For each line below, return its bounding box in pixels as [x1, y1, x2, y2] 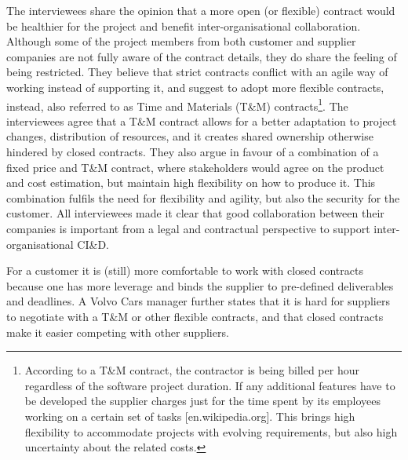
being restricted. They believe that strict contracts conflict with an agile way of [6, 64, 388, 80]
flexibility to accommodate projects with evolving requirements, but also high [24, 423, 398, 440]
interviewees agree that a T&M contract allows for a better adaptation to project [6, 112, 397, 129]
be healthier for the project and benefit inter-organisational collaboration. [6, 17, 361, 34]
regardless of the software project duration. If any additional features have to [24, 377, 395, 393]
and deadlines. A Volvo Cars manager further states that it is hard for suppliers [6, 293, 390, 309]
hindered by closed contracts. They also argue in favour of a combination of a [6, 144, 379, 159]
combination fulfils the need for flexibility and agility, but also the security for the [6, 189, 400, 206]
